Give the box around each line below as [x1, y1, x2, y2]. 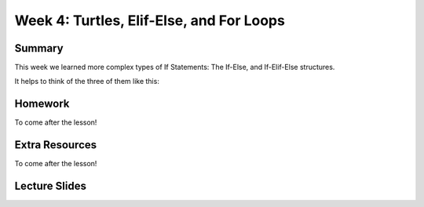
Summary [14, 42, 64, 55]
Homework [14, 97, 70, 111]
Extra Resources [14, 138, 97, 152]
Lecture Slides [14, 180, 86, 193]
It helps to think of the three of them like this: [14, 77, 160, 86]
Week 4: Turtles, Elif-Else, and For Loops [14, 12, 286, 29]
